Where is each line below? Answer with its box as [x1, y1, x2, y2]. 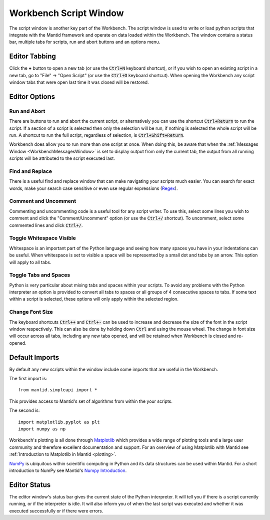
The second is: [9, 407, 40, 413]
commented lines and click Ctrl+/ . [9, 222, 83, 228]
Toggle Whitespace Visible [9, 234, 76, 241]
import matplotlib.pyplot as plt [18, 419, 100, 425]
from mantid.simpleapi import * [18, 387, 97, 393]
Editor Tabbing [9, 52, 56, 61]
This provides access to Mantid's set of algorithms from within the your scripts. [9, 398, 172, 404]
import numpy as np [18, 426, 66, 432]
